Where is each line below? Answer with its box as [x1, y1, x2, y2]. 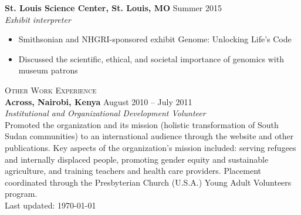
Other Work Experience [5, 83, 97, 96]
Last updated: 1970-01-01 [5, 199, 96, 211]
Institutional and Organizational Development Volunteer [5, 107, 206, 119]
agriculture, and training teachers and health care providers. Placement [5, 164, 261, 177]
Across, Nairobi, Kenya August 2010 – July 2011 [5, 95, 192, 107]
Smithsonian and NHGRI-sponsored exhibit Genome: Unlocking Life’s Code [18, 33, 292, 45]
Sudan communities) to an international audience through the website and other [5, 130, 294, 142]
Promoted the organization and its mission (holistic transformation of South [5, 118, 279, 130]
